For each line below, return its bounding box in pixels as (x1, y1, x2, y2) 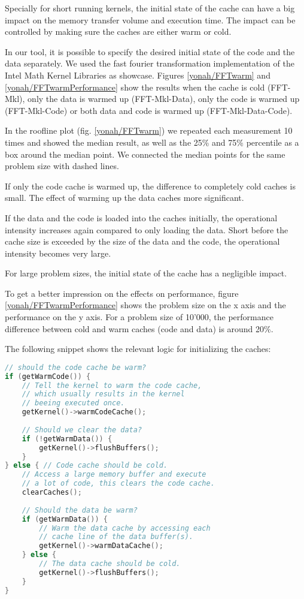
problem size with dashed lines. (5, 159, 119, 172)
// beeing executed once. (22, 399, 125, 408)
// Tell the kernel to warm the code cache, (22, 381, 202, 390)
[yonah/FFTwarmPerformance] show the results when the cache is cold (5, 80, 265, 93)
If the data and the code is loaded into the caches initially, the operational (5, 211, 278, 224)
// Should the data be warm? (22, 505, 138, 514)
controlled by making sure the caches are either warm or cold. (5, 25, 232, 38)
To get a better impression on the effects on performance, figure (5, 287, 239, 299)
